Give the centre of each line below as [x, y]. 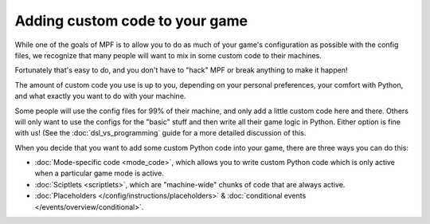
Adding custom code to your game [131, 21]
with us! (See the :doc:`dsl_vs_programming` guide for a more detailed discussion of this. [160, 133]
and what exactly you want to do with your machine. [100, 96]
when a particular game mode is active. [100, 173]
